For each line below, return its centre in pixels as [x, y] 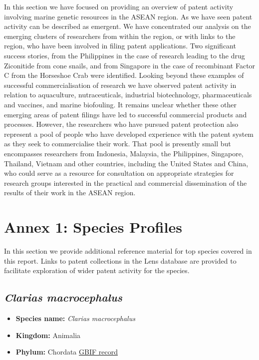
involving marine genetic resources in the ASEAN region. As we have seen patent [128, 16]
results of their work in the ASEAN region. [70, 192]
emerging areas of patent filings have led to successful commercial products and [126, 114]
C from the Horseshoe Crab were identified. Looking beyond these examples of [124, 75]
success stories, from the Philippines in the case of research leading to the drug [125, 55]
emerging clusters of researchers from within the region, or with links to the [120, 36]
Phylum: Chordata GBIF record [67, 352]
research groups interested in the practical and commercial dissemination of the [126, 182]
